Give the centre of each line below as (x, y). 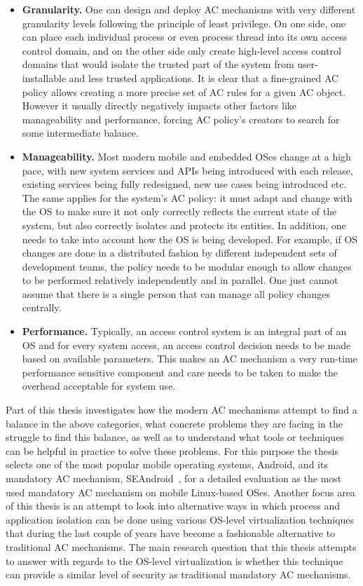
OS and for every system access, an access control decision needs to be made (186, 345)
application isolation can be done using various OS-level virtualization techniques (180, 519)
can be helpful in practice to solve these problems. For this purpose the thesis (172, 450)
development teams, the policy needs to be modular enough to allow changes (187, 266)
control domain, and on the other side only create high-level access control (181, 50)
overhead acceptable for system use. (99, 386)
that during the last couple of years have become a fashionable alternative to (171, 533)
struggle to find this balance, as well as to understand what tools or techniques (175, 437)
